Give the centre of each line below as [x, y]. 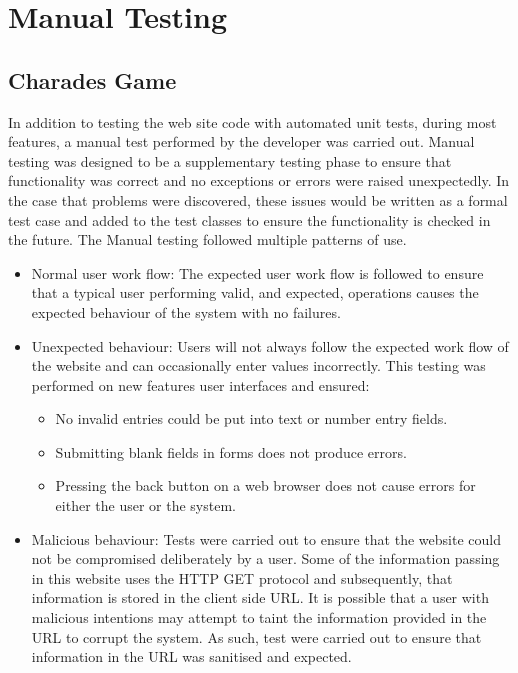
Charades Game [92, 79]
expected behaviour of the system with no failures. [186, 311]
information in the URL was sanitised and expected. [191, 656]
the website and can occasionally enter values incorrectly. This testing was [258, 365]
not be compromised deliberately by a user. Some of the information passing [265, 558]
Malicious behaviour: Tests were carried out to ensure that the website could [266, 538]
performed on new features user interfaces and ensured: [200, 384]
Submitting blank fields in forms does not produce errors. [231, 451]
